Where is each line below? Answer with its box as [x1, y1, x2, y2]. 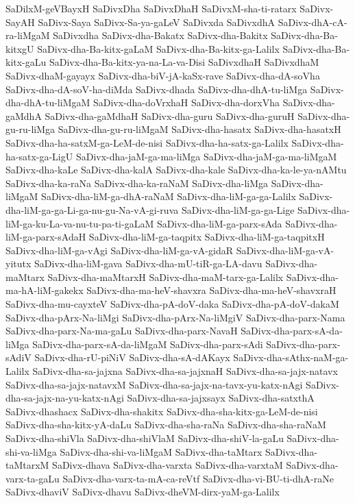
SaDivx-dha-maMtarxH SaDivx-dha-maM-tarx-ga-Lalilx [47, 269, 284, 284]
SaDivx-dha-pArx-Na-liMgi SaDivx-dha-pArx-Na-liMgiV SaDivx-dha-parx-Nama [5, 310, 345, 324]
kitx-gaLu [5, 55, 47, 69]
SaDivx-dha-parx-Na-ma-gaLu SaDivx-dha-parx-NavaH [5, 323, 238, 338]
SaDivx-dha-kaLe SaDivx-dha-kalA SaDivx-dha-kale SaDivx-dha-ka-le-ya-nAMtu [5, 162, 347, 177]
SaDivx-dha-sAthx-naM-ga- [233, 350, 349, 365]
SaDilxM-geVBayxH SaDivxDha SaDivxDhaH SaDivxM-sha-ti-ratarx [5, 1, 297, 15]
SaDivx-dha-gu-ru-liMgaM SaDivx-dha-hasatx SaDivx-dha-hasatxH [58, 122, 341, 136]
